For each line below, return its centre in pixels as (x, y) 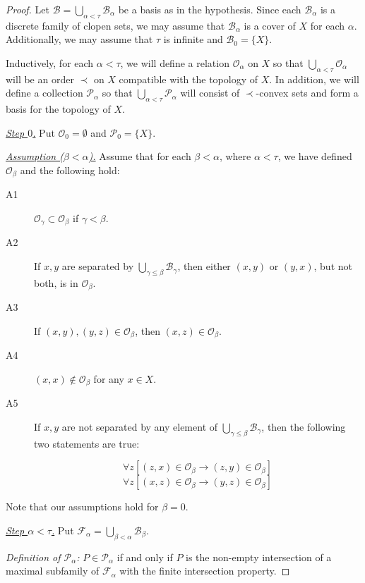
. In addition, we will (314, 79)
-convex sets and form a (307, 93)
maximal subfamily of (53, 571)
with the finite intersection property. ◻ (205, 571)
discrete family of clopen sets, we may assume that (115, 25)
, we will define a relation (175, 62)
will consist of (210, 93)
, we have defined (315, 156)
